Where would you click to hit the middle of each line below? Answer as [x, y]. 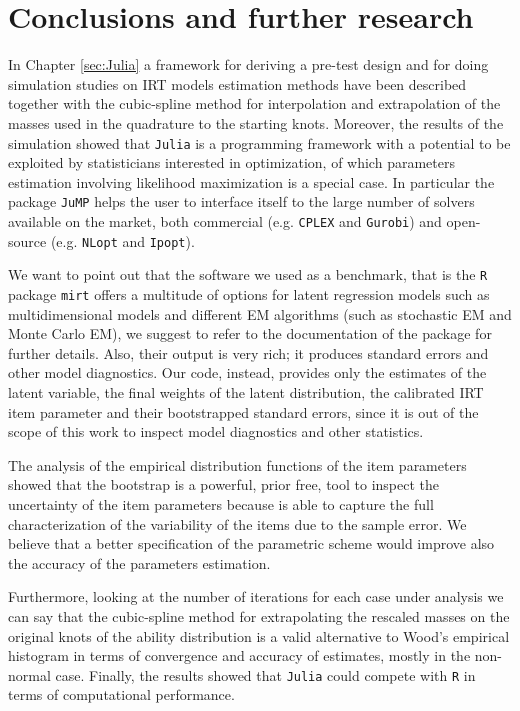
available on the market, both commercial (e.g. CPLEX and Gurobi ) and [225, 221]
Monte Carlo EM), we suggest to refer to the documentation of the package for [250, 333]
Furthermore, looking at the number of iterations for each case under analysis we [256, 596]
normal [29, 674]
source [27, 240]
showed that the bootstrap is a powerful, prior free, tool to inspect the [224, 484]
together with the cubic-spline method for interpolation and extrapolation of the [254, 103]
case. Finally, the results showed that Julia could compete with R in [265, 674]
